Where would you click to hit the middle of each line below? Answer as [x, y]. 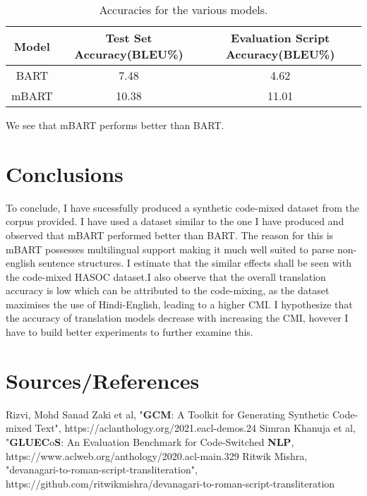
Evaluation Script [281, 38]
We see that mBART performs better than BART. [115, 125]
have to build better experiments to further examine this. [130, 332]
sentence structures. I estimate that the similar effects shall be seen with [195, 263]
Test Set [129, 38]
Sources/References [103, 380]
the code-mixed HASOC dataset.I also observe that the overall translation [166, 276]
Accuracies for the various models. [183, 10]
